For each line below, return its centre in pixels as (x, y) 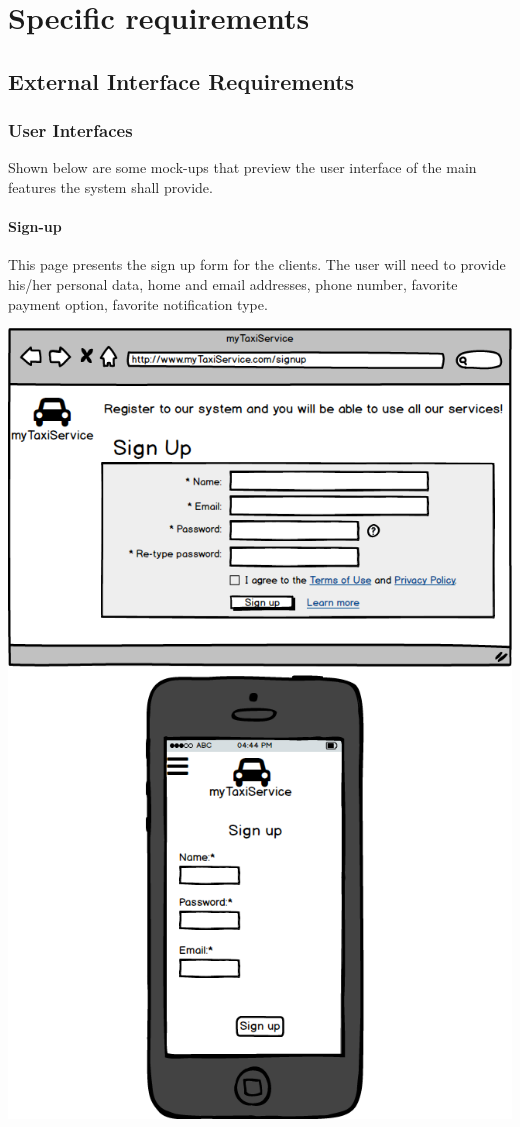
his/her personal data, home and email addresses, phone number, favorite (233, 283)
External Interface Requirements (181, 80)
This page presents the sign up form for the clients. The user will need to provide (257, 264)
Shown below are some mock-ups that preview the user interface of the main (242, 167)
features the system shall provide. (110, 186)
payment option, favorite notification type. (138, 303)
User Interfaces (70, 130)
